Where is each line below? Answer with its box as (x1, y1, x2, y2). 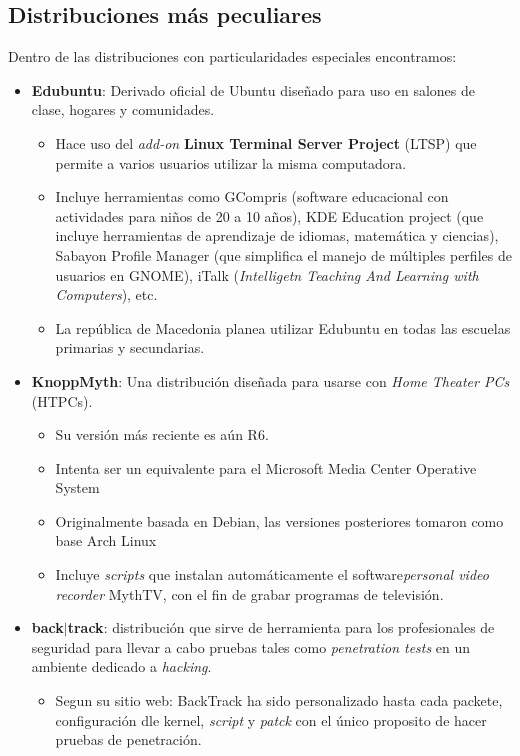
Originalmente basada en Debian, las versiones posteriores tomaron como (55, 510, 504, 531)
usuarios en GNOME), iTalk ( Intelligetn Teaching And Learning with (55, 264, 479, 285)
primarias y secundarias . (55, 337, 205, 358)
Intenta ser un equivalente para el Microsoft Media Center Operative (55, 457, 477, 478)
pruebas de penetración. (55, 729, 202, 750)
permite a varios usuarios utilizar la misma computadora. (55, 152, 407, 173)
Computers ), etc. (55, 284, 158, 305)
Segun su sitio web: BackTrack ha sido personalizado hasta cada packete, (55, 690, 503, 711)
